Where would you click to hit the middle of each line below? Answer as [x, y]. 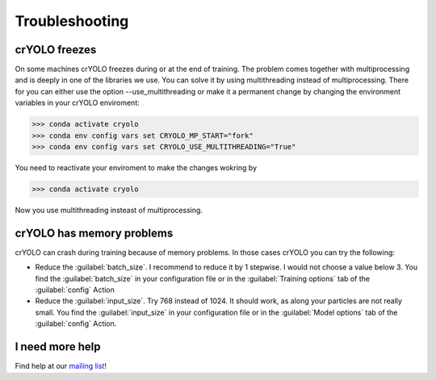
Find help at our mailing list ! [61, 366]
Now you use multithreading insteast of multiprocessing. [109, 210]
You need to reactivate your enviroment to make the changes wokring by [136, 167]
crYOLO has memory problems [94, 233]
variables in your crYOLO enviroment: [78, 103]
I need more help [58, 347]
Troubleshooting [72, 21]
